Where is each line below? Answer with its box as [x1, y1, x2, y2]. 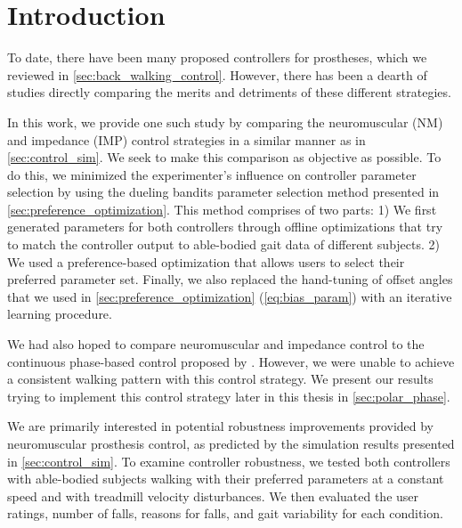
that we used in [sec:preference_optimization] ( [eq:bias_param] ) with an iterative [7, 287, 452, 305]
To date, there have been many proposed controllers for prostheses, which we [7, 48, 427, 67]
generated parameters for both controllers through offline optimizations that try [7, 217, 443, 236]
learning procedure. [7, 305, 112, 323]
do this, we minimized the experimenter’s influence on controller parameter [7, 165, 417, 183]
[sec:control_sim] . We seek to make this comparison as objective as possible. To [7, 148, 442, 167]
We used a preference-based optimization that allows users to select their [7, 252, 405, 271]
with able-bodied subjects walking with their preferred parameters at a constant [7, 469, 444, 488]
